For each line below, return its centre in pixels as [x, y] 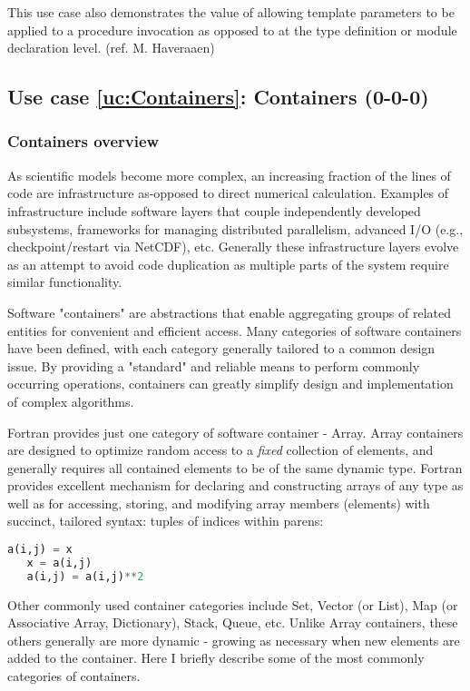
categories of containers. [74, 676]
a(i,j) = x [40, 550]
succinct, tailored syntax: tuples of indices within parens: [166, 521]
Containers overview [83, 141]
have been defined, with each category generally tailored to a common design [221, 348]
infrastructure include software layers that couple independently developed [214, 210]
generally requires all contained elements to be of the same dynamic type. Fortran [235, 467]
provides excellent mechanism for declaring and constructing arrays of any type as [235, 485]
